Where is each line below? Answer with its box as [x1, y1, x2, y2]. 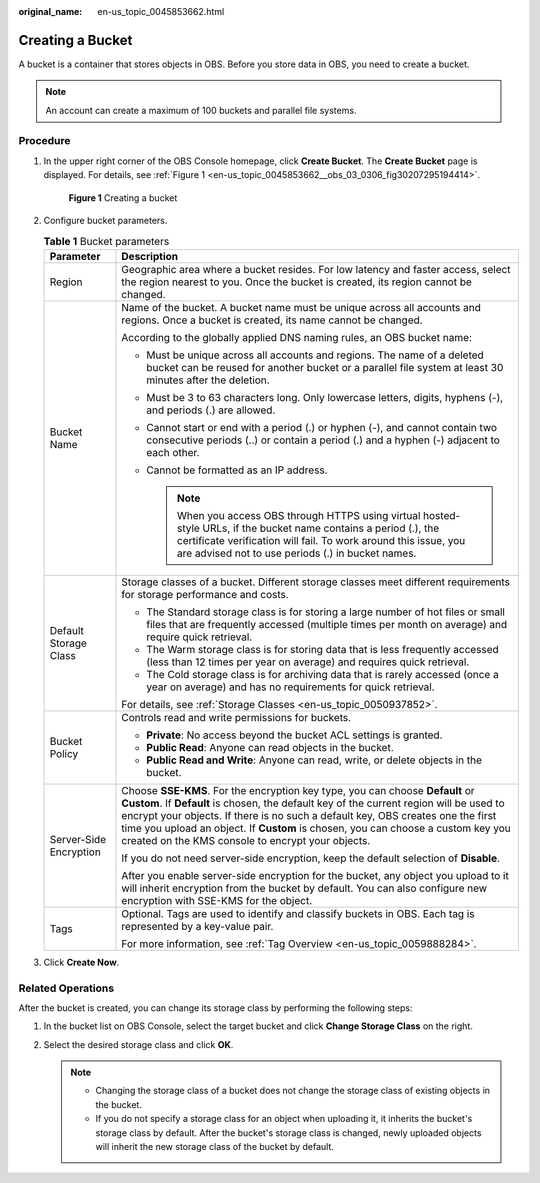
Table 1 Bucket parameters [43, 234, 170, 248]
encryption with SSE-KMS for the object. [121, 893, 313, 907]
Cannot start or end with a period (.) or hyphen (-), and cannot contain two [146, 420, 498, 434]
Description [121, 249, 179, 263]
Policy [49, 746, 79, 760]
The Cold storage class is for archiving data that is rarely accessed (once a [146, 667, 499, 681]
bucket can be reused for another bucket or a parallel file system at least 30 [146, 360, 504, 374]
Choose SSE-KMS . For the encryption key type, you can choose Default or [121, 783, 475, 797]
